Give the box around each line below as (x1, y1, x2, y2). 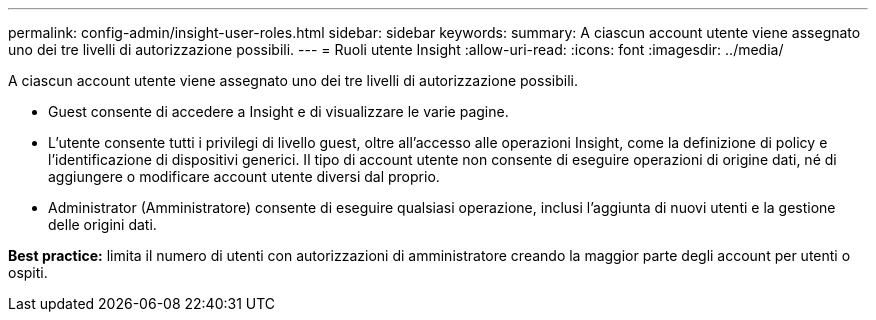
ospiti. (8, 264, 48, 281)
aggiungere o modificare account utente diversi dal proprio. (48, 168, 440, 185)
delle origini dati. (48, 216, 157, 233)
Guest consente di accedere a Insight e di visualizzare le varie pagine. (48, 103, 509, 120)
